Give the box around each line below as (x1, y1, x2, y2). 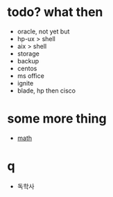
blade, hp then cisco (17, 86, 76, 95)
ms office (17, 71, 45, 80)
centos (17, 64, 37, 72)
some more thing (7, 111, 107, 127)
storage (17, 49, 40, 58)
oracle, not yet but (17, 27, 70, 36)
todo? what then (7, 4, 103, 20)
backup (17, 56, 40, 65)
